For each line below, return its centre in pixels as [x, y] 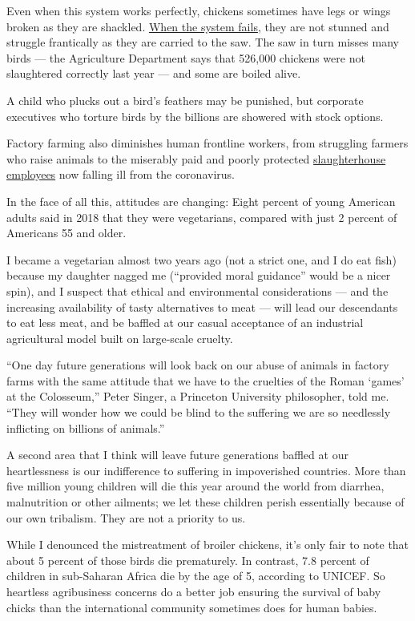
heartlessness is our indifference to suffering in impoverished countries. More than [206, 470]
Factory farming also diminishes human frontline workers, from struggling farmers [207, 143]
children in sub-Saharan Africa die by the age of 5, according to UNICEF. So [196, 576]
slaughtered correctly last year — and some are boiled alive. [154, 73]
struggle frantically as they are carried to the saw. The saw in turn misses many [203, 42]
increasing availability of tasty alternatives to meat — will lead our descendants [202, 306]
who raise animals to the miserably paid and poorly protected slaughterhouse [196, 158]
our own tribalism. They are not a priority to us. [126, 517]
